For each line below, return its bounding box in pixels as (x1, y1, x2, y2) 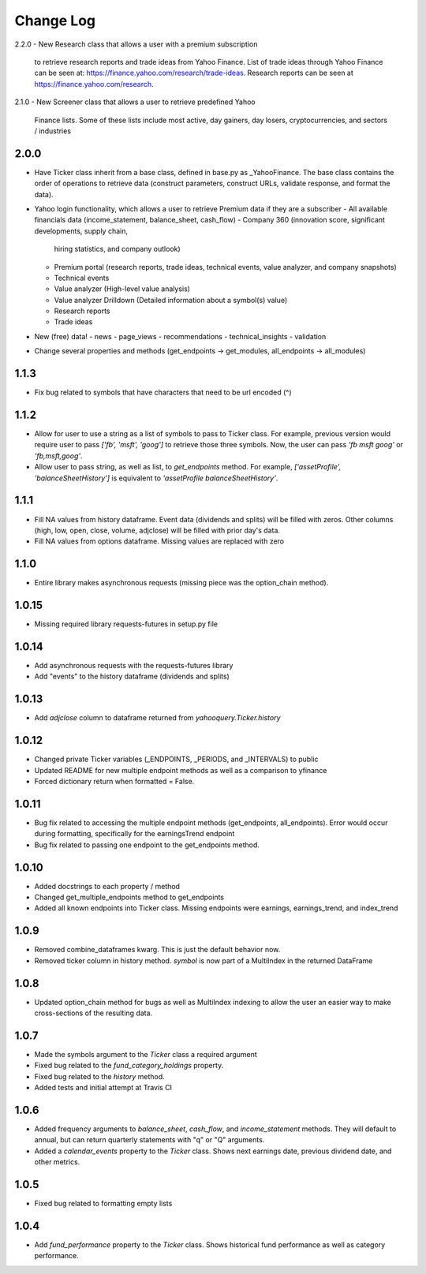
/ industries (34, 126, 71, 136)
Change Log (14, 12, 96, 29)
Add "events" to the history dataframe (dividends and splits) (34, 671, 230, 682)
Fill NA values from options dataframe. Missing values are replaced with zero (34, 536, 285, 546)
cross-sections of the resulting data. (34, 1008, 153, 1018)
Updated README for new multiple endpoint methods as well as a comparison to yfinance (34, 765, 327, 775)
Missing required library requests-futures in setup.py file (34, 619, 219, 629)
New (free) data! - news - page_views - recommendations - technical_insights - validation (34, 331, 327, 341)
